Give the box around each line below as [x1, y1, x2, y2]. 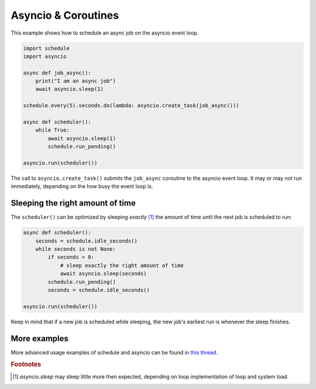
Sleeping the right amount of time [11, 198, 136, 208]
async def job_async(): [23, 69, 92, 76]
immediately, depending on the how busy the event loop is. [11, 183, 153, 190]
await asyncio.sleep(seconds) [60, 270, 147, 277]
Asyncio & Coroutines [11, 9, 119, 22]
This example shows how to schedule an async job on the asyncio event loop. [11, 29, 199, 36]
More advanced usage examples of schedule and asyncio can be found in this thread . [11, 349, 218, 356]
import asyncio [23, 53, 67, 60]
